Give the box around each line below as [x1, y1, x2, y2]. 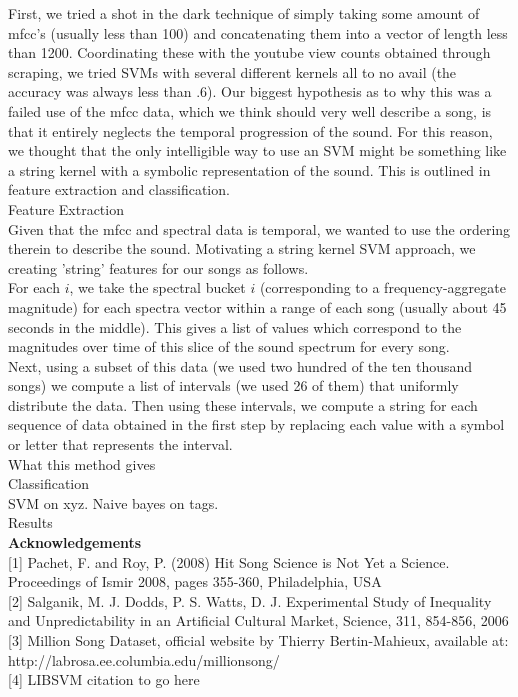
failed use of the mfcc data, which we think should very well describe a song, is [8, 100, 492, 121]
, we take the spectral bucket [69, 277, 246, 298]
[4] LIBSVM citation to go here [8, 669, 200, 690]
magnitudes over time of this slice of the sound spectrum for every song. [8, 336, 450, 357]
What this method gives [8, 453, 156, 474]
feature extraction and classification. [8, 179, 230, 200]
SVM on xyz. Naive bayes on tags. [8, 492, 219, 513]
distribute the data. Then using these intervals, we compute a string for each [8, 394, 478, 415]
